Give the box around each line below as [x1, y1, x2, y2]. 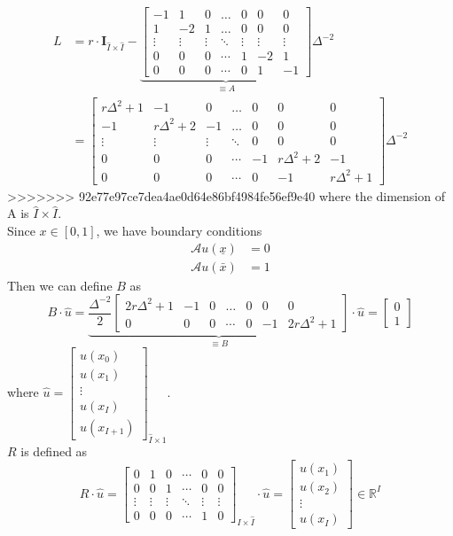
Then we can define [7, 276, 113, 294]
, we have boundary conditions [96, 221, 262, 239]
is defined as [20, 441, 88, 460]
